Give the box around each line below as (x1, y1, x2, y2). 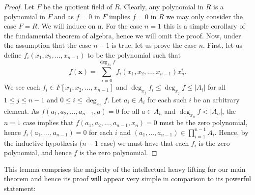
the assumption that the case (4, 40, 91, 50)
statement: (4, 183, 36, 193)
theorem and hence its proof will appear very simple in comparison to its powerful (4, 173, 251, 184)
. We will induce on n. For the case (37, 21, 142, 31)
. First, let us (203, 40, 243, 50)
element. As (4, 106, 39, 116)
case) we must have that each (100, 137, 189, 148)
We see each (4, 82, 40, 92)
